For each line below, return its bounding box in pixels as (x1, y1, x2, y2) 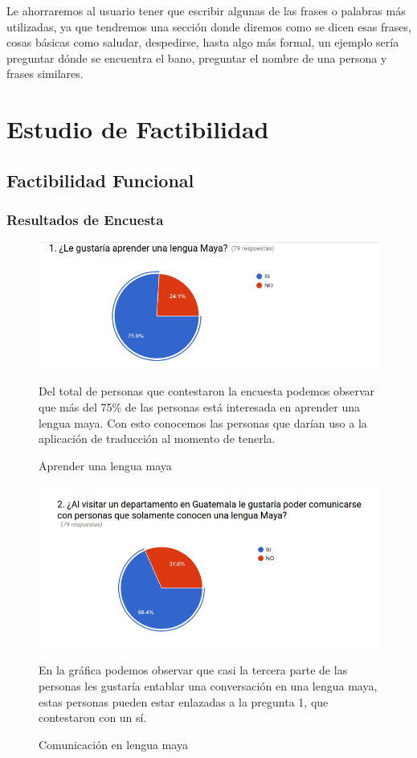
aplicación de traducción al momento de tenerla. (39, 430, 276, 447)
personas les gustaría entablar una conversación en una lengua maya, (39, 677, 378, 694)
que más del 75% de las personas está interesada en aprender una (39, 399, 360, 416)
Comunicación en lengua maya (39, 735, 188, 752)
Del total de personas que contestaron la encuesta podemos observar (39, 383, 375, 399)
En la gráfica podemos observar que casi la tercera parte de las (39, 662, 348, 678)
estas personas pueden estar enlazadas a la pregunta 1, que (39, 693, 329, 710)
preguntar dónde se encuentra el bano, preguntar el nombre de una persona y (6, 49, 387, 66)
